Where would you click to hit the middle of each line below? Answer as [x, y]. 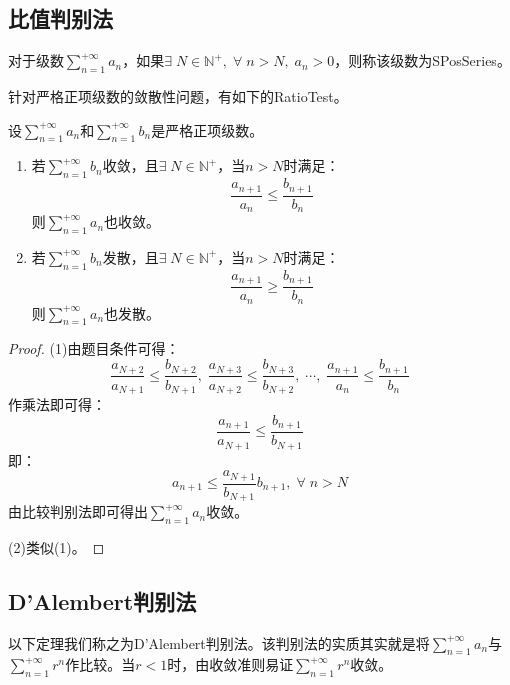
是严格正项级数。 [207, 129]
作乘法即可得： [57, 403]
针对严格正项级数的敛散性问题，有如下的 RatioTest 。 [178, 96]
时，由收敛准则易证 [230, 664]
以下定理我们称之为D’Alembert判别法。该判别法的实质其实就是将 [219, 642]
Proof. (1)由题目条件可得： [94, 348]
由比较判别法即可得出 [78, 511]
